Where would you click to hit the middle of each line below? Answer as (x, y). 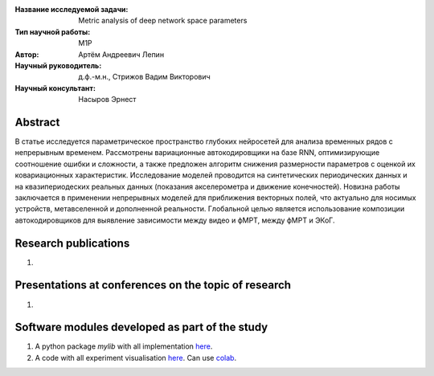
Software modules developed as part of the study (141, 327)
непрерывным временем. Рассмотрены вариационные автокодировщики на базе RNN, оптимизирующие (197, 153)
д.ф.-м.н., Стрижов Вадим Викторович (144, 77)
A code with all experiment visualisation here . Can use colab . (136, 358)
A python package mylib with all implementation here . (124, 346)
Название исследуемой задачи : (72, 9)
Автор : (27, 54)
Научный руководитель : (58, 65)
